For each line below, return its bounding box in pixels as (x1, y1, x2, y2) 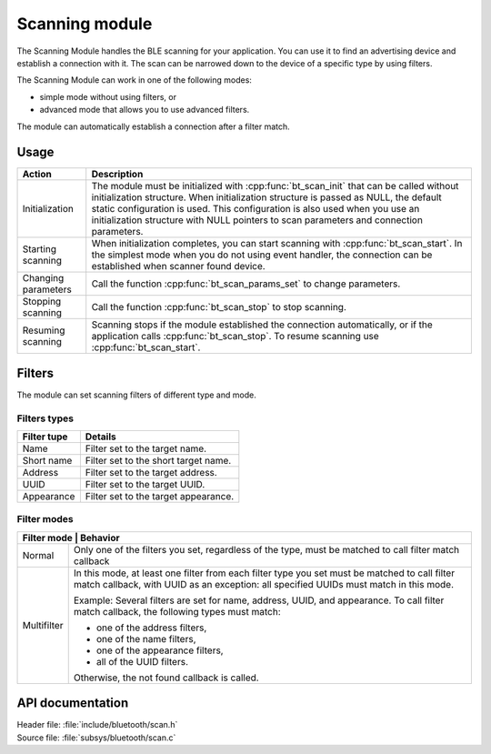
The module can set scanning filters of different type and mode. (16, 389, 256, 400)
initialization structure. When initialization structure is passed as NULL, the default (91, 191, 442, 204)
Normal (22, 548, 55, 561)
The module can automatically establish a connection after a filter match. (16, 121, 290, 132)
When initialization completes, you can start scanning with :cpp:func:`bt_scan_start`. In (91, 237, 463, 250)
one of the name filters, (95, 632, 196, 645)
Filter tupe (22, 430, 68, 443)
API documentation (16, 696, 129, 711)
